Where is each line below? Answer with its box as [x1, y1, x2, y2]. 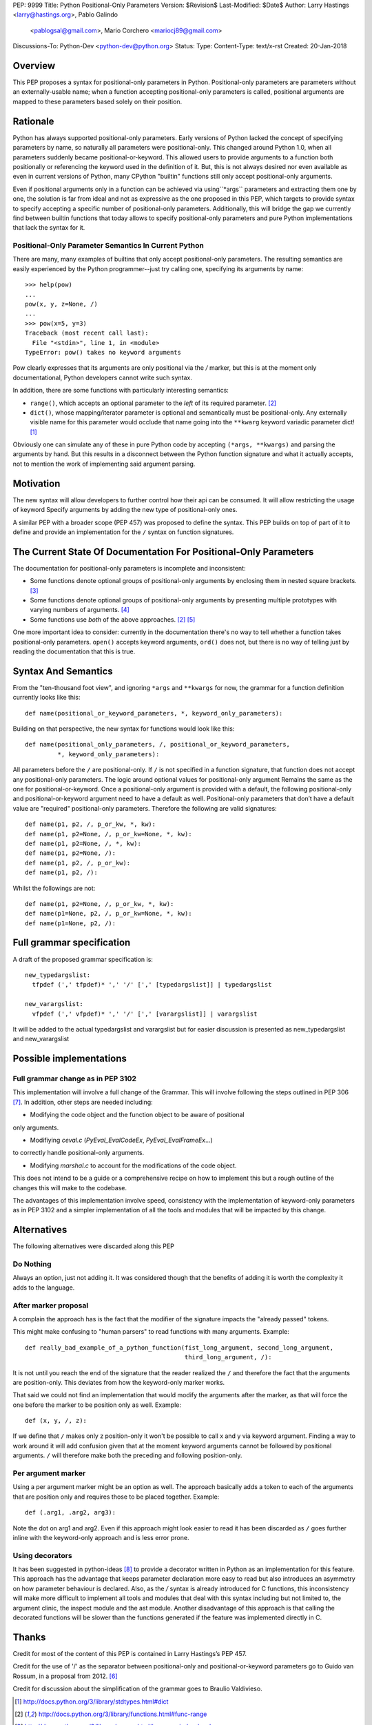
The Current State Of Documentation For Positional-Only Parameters [12, 546, 314, 558]
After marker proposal [12, 1301, 89, 1310]
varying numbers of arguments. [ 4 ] [30, 606, 130, 614]
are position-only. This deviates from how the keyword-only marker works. [12, 1378, 225, 1386]
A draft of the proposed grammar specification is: [12, 955, 153, 963]
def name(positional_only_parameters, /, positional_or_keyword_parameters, [25, 740, 291, 749]
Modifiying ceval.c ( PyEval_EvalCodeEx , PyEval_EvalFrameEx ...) [30, 1136, 213, 1145]
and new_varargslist [12, 1035, 70, 1043]
